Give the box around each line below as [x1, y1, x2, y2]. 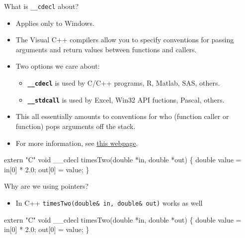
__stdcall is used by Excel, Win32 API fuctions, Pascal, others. [27, 94, 225, 105]
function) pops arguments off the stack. [15, 120, 136, 131]
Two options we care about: [15, 61, 100, 71]
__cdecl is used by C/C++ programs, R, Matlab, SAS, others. [27, 78, 220, 88]
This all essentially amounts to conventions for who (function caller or [15, 111, 229, 121]
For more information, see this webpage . [15, 137, 138, 148]
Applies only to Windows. [15, 17, 94, 28]
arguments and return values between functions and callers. [15, 44, 197, 54]
